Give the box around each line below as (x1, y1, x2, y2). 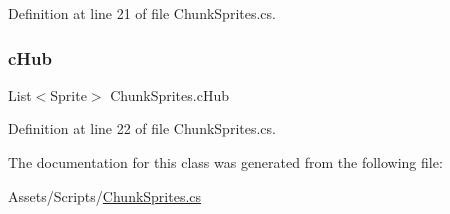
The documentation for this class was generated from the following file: (8, 152, 443, 172)
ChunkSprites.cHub (110, 84, 229, 105)
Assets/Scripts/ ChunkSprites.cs (8, 185, 202, 206)
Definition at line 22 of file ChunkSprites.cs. (8, 118, 276, 139)
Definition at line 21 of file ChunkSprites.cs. (8, 3, 276, 23)
